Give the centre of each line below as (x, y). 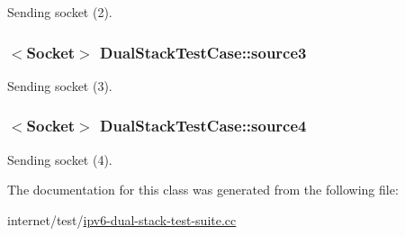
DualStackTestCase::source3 (203, 52)
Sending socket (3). (60, 85)
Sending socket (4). (60, 159)
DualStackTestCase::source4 (203, 126)
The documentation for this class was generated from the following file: (203, 190)
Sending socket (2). (60, 12)
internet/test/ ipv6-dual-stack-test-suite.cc (122, 219)
